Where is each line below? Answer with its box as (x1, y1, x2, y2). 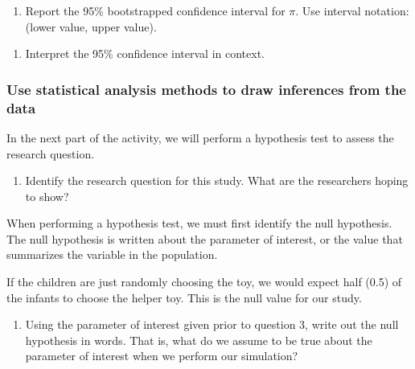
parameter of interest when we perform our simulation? (25, 347, 298, 364)
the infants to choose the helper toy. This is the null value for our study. (6, 289, 362, 305)
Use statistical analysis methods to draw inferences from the (6, 79, 406, 99)
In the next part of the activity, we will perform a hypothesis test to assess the (6, 129, 394, 146)
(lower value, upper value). (25, 18, 157, 35)
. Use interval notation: (295, 2, 409, 18)
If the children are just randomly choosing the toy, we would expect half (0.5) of (6, 273, 402, 290)
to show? (25, 187, 69, 204)
